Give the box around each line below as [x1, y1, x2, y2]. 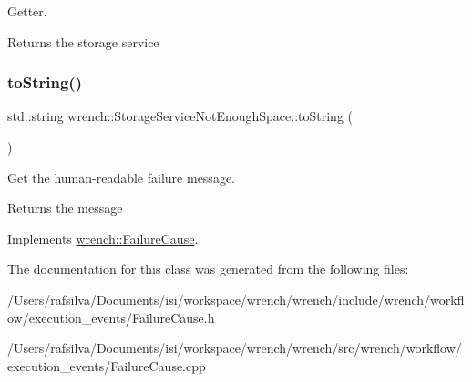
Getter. [7, 2, 47, 20]
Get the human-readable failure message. [7, 167, 235, 186]
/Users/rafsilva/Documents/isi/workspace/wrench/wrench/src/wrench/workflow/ [7, 338, 462, 357]
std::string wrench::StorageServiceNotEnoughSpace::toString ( [7, 106, 354, 126]
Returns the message [7, 198, 123, 217]
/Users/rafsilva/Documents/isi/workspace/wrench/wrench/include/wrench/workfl [7, 289, 465, 308]
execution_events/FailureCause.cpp [7, 356, 206, 375]
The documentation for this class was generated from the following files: [7, 259, 409, 278]
